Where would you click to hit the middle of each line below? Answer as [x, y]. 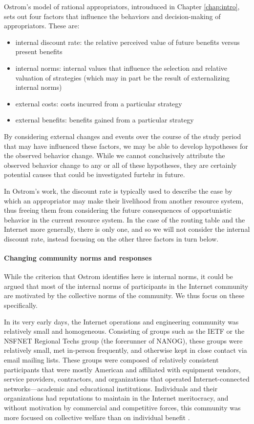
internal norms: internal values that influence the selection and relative [121, 68]
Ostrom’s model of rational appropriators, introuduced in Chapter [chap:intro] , [122, 6]
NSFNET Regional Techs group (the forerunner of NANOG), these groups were [123, 340]
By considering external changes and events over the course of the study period [123, 136]
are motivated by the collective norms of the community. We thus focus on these [124, 295]
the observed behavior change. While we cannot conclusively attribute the [115, 155]
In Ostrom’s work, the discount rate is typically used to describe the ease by [118, 191]
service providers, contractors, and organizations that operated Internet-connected [127, 379]
